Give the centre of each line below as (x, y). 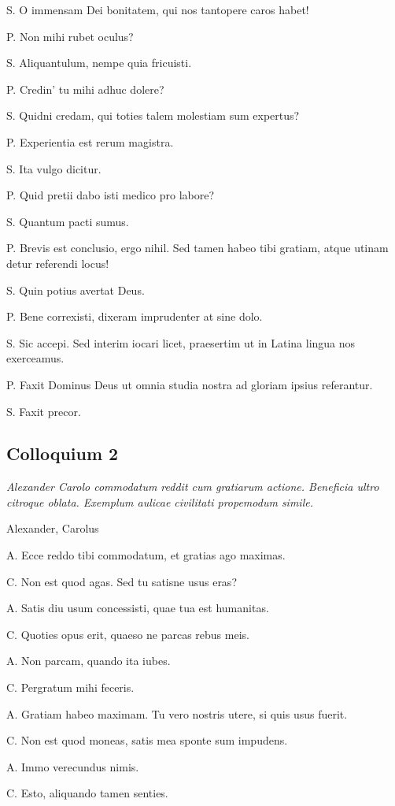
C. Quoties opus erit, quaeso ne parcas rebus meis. (128, 634)
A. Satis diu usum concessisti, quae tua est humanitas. (138, 608)
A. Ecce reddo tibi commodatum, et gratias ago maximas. (146, 555)
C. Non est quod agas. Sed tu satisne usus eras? (122, 581)
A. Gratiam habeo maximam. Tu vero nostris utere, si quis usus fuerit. (177, 713)
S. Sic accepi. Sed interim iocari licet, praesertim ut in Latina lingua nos (181, 342)
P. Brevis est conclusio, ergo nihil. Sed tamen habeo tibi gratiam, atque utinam (197, 248)
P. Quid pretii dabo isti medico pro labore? (111, 195)
